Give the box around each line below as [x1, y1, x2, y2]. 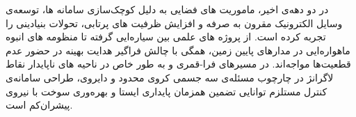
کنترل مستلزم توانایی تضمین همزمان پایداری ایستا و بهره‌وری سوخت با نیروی [6, 84, 327, 98]
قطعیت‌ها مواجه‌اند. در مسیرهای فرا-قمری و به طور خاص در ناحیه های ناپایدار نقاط [6, 56, 351, 71]
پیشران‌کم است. [6, 97, 73, 112]
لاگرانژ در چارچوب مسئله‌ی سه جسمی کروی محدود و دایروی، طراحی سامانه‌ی [6, 70, 334, 84]
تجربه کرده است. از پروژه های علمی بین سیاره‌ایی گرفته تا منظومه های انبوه [6, 29, 326, 44]
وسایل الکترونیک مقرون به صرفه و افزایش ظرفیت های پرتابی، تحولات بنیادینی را [6, 15, 343, 30]
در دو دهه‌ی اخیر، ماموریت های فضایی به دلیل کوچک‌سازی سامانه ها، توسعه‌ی [6, 2, 329, 16]
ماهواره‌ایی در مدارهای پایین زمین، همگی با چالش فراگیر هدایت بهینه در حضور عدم [6, 42, 350, 57]
